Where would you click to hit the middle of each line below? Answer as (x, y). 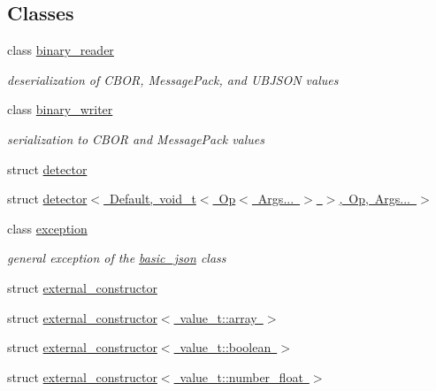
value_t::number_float (241, 376)
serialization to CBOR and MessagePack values (136, 138)
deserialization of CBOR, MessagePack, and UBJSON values (173, 79)
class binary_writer (60, 109)
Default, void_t (153, 199)
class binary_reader (61, 50)
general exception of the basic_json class (117, 258)
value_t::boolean (226, 347)
